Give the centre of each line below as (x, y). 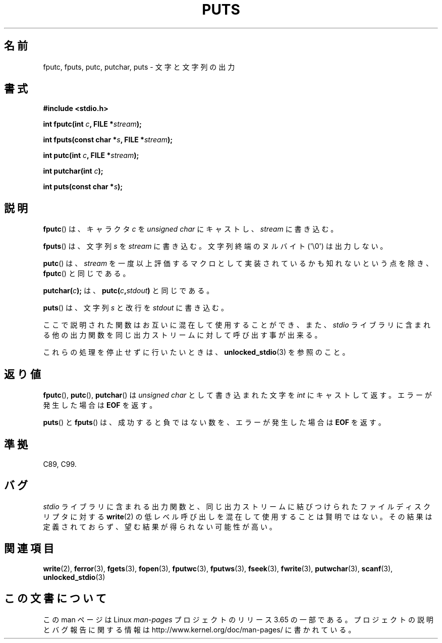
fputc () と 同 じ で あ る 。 (87, 274)
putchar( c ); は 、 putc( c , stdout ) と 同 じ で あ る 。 (128, 291)
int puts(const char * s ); (83, 187)
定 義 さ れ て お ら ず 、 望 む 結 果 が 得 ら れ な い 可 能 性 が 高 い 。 (160, 526)
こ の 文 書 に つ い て (55, 599)
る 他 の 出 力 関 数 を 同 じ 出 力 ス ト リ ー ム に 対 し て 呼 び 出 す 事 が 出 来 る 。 (182, 335)
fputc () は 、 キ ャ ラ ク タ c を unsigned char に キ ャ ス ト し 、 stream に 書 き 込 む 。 (190, 229)
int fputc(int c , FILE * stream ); (92, 124)
